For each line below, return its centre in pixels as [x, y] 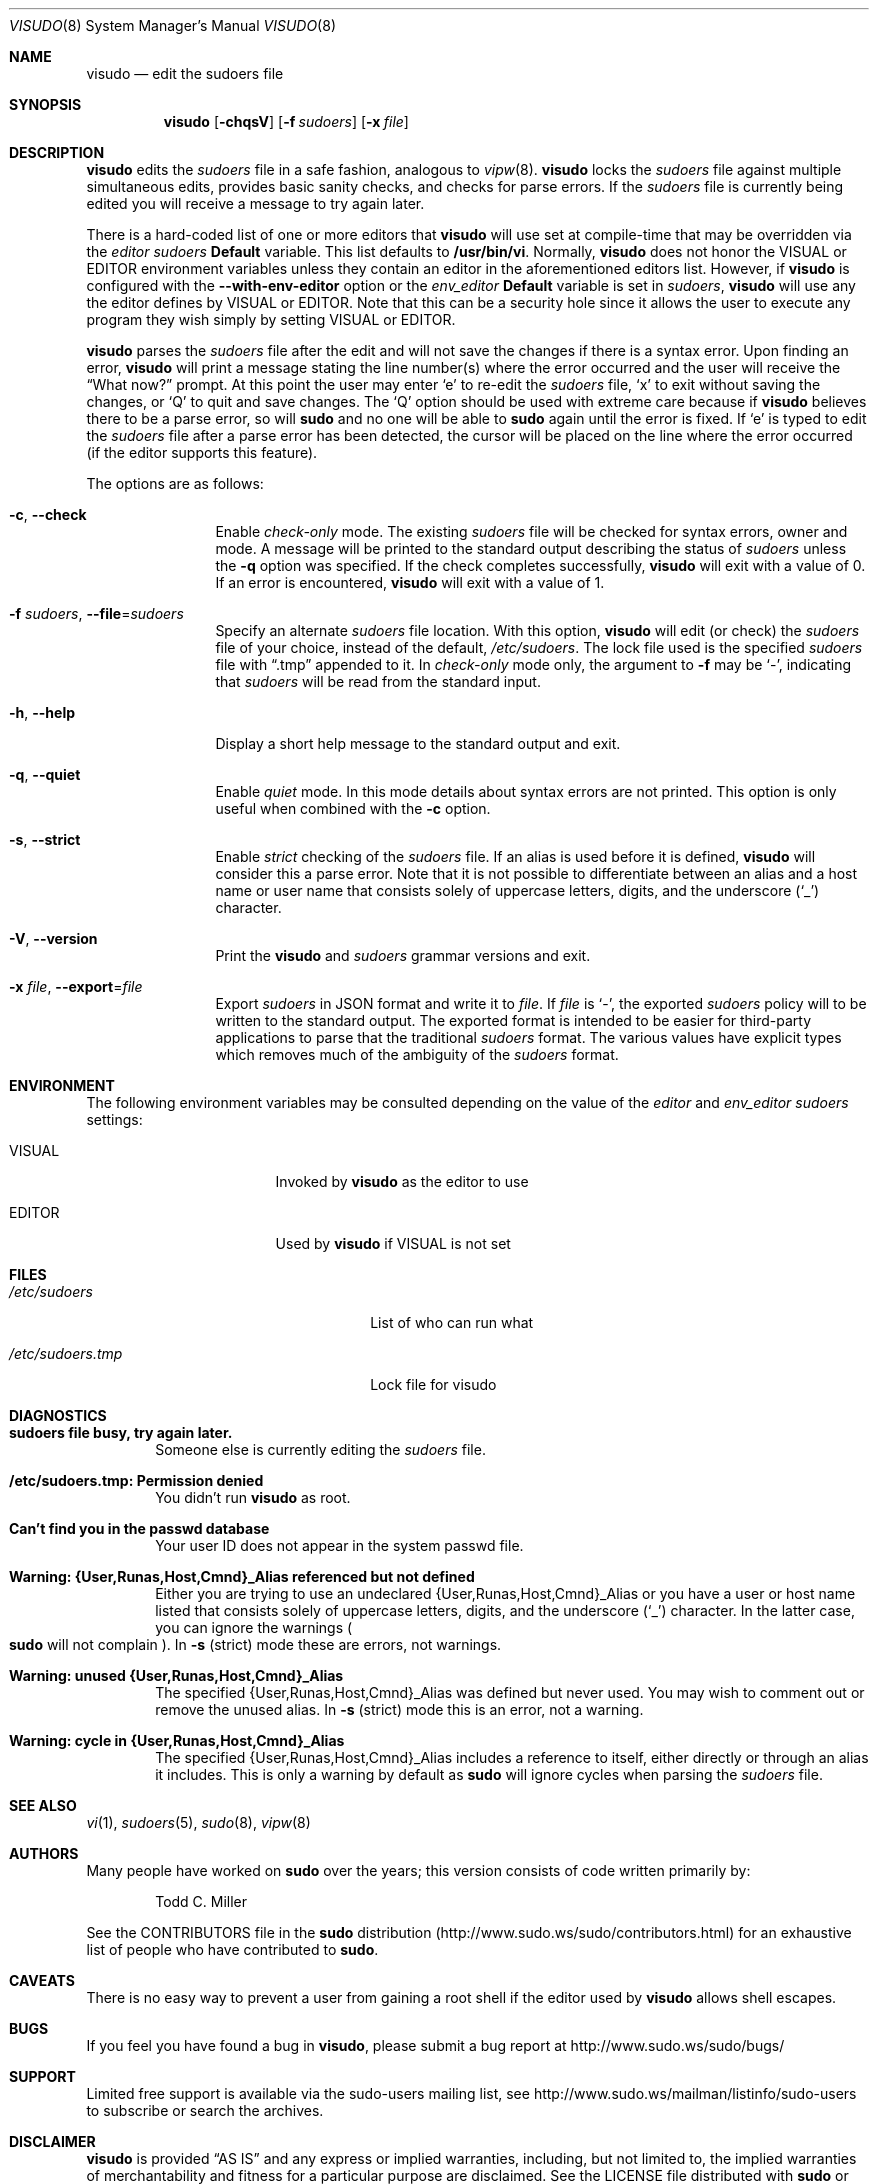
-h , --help [42, 712]
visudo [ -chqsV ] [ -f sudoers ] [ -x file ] [286, 121]
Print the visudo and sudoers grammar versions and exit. [403, 955]
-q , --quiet [45, 774]
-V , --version [53, 938]
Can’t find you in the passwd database [139, 1528]
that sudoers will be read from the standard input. [378, 681]
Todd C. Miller [201, 1901]
